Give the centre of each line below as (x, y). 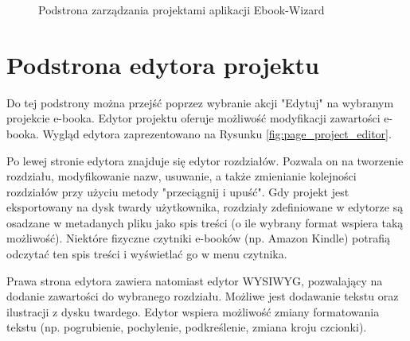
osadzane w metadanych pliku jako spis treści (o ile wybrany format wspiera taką (205, 222)
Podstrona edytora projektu (163, 64)
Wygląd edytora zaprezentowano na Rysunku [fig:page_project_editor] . (217, 133)
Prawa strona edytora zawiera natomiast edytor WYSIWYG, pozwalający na (195, 280)
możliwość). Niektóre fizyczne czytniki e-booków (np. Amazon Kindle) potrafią (198, 238)
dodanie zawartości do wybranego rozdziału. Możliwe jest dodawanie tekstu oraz (203, 296)
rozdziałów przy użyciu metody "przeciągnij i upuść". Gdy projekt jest (178, 191)
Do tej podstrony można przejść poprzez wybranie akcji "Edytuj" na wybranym (200, 102)
